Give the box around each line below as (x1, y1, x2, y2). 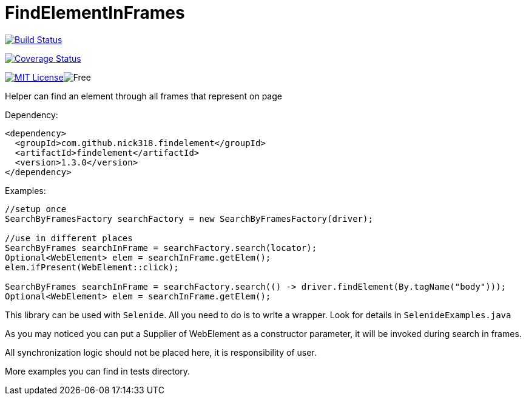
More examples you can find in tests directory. (5, 365, 191, 376)
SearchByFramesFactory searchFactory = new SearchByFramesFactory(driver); (5, 213, 373, 224)
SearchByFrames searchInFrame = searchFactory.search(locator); (5, 242, 317, 253)
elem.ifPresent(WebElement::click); (5, 262, 179, 272)
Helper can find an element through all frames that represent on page (5, 90, 282, 101)
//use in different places (5, 233, 133, 243)
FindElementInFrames (5, 2, 185, 23)
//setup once (5, 204, 67, 214)
